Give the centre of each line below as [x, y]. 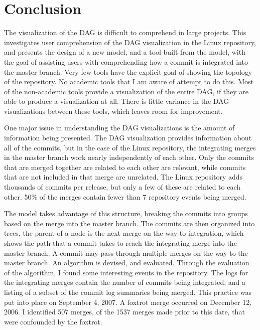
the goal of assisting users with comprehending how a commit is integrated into [126, 61]
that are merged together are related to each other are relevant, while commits [125, 167]
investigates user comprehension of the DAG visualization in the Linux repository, [130, 42]
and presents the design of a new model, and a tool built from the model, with [125, 52]
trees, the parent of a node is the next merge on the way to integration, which [124, 233]
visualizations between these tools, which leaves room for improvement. [113, 111]
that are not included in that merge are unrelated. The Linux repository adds [123, 177]
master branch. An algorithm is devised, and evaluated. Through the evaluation [127, 263]
